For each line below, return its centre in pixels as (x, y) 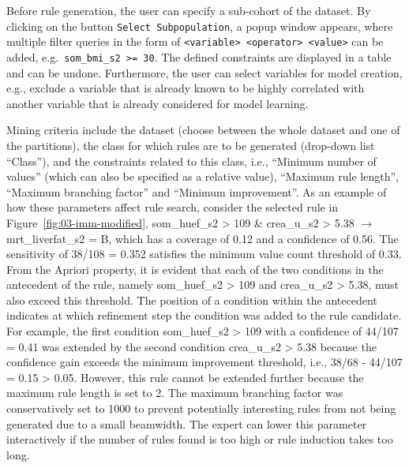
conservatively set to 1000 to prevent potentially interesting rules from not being (201, 408)
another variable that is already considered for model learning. (158, 103)
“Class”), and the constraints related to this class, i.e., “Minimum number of (191, 161)
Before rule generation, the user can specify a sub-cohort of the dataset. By (189, 10)
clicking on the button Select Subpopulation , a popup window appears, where (200, 26)
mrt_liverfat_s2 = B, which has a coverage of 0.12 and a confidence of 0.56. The (203, 238)
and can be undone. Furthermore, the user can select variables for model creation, (204, 72)
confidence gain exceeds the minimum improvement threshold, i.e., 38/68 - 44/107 (204, 362)
